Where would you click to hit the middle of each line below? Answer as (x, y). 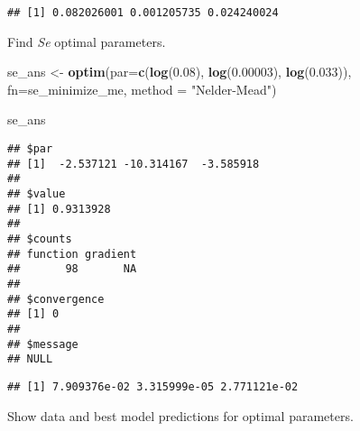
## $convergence (56, 299)
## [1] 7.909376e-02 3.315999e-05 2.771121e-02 (153, 386)
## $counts (40, 238)
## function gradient (72, 254)
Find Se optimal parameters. (87, 41)
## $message (43, 344)
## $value (37, 194)
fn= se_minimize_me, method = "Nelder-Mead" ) (142, 89)
